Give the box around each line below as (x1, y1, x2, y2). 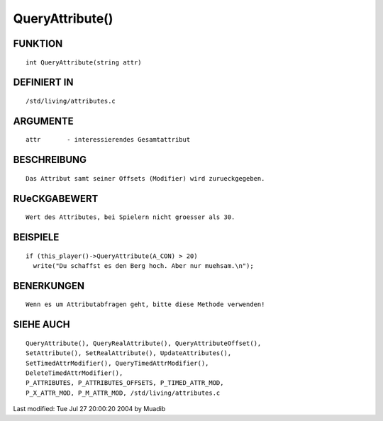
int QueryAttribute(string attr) (26, 58, 142, 67)
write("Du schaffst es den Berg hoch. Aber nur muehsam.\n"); (33, 262, 255, 269)
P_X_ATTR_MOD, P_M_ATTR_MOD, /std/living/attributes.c (26, 388, 221, 397)
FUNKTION (13, 38, 63, 50)
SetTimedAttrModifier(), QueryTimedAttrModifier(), (26, 359, 209, 367)
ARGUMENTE (13, 115, 74, 127)
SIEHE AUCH (13, 319, 70, 331)
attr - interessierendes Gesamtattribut (26, 135, 191, 144)
